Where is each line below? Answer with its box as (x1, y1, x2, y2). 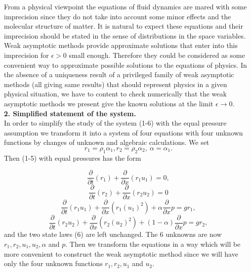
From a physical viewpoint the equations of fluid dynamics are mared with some (4, 1, 247, 11)
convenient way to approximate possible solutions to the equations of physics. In (4, 59, 247, 70)
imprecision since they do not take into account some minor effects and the (4, 11, 231, 21)
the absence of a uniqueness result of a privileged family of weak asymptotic (4, 69, 234, 80)
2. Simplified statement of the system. (4, 108, 136, 118)
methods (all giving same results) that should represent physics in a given (4, 79, 227, 89)
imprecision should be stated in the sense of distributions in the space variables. (4, 30, 246, 41)
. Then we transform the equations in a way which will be (65, 238, 241, 249)
